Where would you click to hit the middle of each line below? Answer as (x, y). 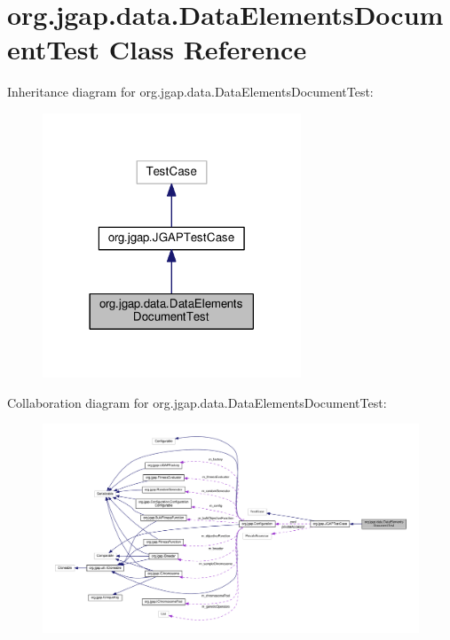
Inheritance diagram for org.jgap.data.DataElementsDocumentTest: (190, 92)
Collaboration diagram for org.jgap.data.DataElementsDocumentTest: (197, 402)
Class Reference (208, 49)
